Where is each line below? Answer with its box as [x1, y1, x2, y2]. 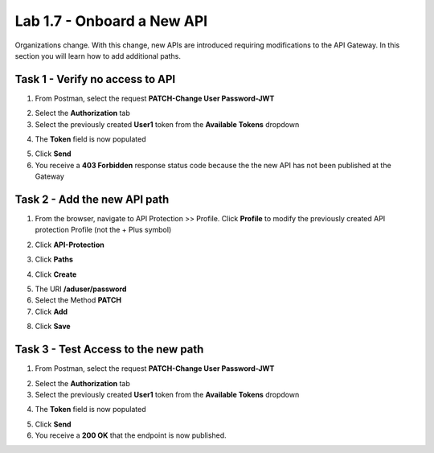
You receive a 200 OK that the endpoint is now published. [35, 430, 227, 440]
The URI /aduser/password [35, 284, 127, 294]
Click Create [35, 270, 77, 279]
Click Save [35, 322, 72, 332]
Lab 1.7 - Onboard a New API [14, 12, 208, 30]
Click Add [35, 307, 68, 316]
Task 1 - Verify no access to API [14, 72, 176, 86]
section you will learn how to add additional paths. [14, 51, 181, 60]
